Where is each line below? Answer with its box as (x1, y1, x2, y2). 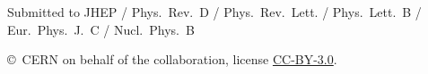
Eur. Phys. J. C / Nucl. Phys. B (7, 20, 195, 38)
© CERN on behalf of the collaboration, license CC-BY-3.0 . (7, 50, 337, 69)
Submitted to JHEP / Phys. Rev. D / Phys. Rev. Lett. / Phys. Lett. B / (7, 3, 422, 21)
